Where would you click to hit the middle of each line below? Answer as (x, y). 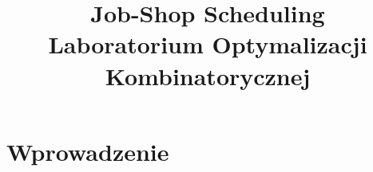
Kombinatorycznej (208, 75)
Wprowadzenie (88, 151)
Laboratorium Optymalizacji (208, 44)
